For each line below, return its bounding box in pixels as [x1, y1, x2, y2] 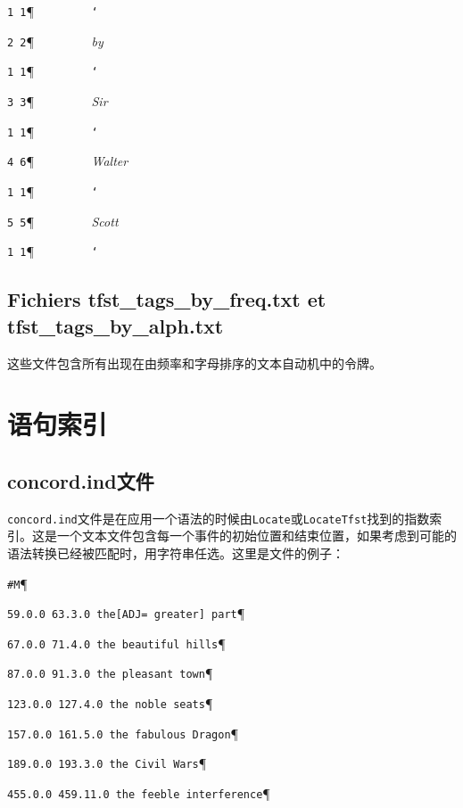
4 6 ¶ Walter [7, 152, 128, 170]
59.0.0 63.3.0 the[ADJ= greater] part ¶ [7, 604, 245, 622]
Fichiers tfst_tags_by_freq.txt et [7, 285, 327, 313]
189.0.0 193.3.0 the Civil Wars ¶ [7, 754, 207, 772]
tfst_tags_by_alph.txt [7, 311, 224, 339]
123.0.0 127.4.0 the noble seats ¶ [7, 694, 213, 713]
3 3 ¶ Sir [7, 91, 108, 110]
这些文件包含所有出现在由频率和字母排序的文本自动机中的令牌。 [7, 353, 382, 372]
